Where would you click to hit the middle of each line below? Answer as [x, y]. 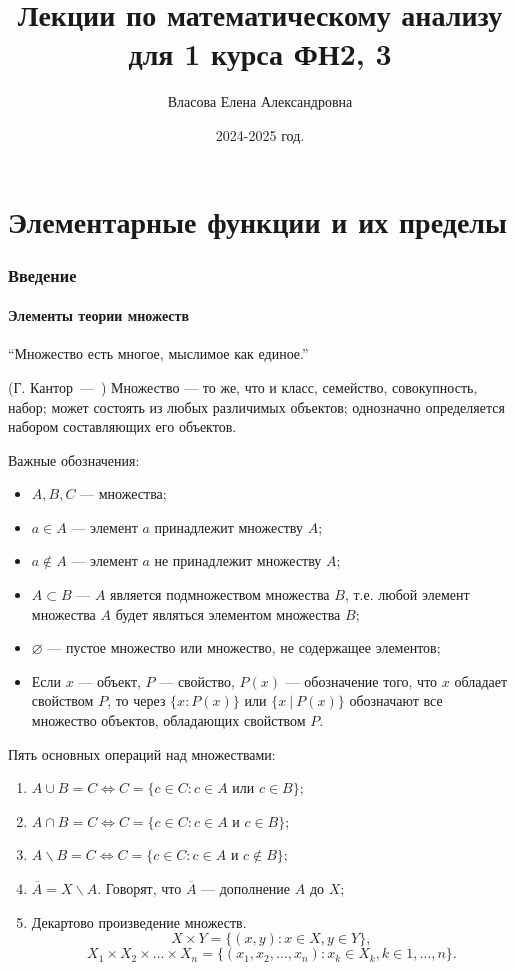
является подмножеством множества [220, 594]
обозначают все [396, 700]
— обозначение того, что [361, 680]
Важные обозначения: [74, 459]
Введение [42, 274]
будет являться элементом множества [228, 613]
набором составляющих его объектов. [122, 426]
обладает [481, 680]
